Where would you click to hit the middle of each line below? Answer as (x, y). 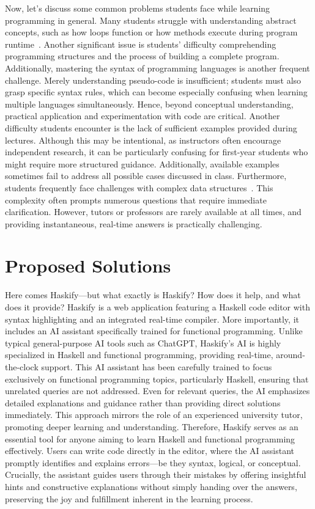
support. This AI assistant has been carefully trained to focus (157, 366)
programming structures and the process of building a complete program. (142, 56)
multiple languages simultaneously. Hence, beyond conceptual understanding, (149, 104)
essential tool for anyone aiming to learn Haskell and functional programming (150, 438)
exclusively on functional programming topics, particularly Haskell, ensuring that (157, 379)
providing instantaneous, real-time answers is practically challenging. (134, 223)
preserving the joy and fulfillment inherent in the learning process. (129, 498)
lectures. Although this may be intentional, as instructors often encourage (143, 140)
